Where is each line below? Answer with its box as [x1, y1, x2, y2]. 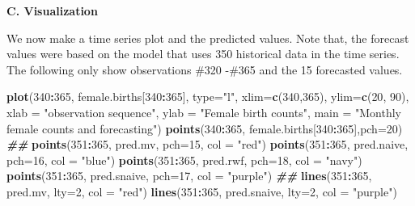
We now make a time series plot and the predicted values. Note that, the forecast [6, 29, 409, 46]
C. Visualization [6, 2, 98, 19]
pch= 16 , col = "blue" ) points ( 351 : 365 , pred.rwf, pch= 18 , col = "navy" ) [6, 151, 362, 168]
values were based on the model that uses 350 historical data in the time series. [6, 45, 400, 62]
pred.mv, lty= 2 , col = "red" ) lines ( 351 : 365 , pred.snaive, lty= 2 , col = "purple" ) [6, 183, 397, 200]
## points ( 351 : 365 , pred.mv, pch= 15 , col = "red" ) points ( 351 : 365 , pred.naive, [6, 136, 409, 153]
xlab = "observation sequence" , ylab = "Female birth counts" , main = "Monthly [6, 103, 402, 120]
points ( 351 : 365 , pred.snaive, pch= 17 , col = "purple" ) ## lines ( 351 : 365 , [6, 167, 372, 184]
